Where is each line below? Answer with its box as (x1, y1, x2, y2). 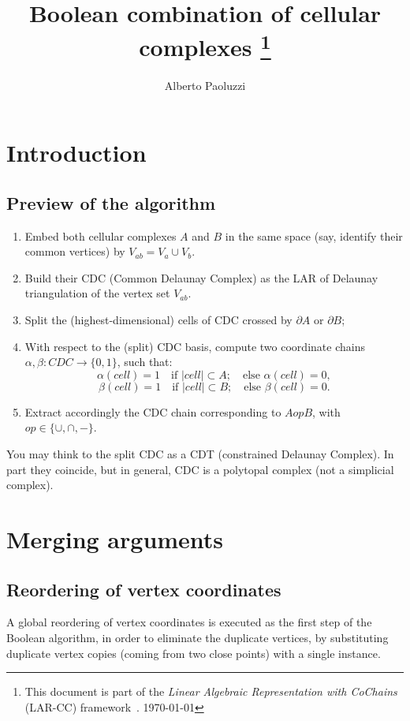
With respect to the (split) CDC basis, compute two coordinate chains (24, 338, 365, 354)
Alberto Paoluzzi (164, 77, 246, 93)
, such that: (117, 353, 173, 370)
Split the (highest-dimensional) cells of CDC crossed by (24, 312, 293, 327)
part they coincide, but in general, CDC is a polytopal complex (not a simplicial (6, 461, 394, 477)
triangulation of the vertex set (24, 285, 170, 301)
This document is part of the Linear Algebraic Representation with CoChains (24, 683, 397, 700)
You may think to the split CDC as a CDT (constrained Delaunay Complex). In (6, 445, 394, 461)
